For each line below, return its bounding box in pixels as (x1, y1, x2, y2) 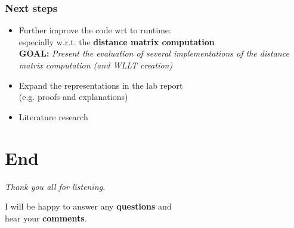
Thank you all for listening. (5, 180, 106, 192)
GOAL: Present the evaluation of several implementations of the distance (18, 47, 289, 60)
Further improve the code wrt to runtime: (18, 24, 171, 36)
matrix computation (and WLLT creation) (18, 59, 173, 71)
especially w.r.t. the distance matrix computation (18, 35, 215, 48)
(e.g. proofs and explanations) (18, 90, 128, 103)
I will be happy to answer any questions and (5, 200, 172, 213)
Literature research (18, 110, 88, 123)
